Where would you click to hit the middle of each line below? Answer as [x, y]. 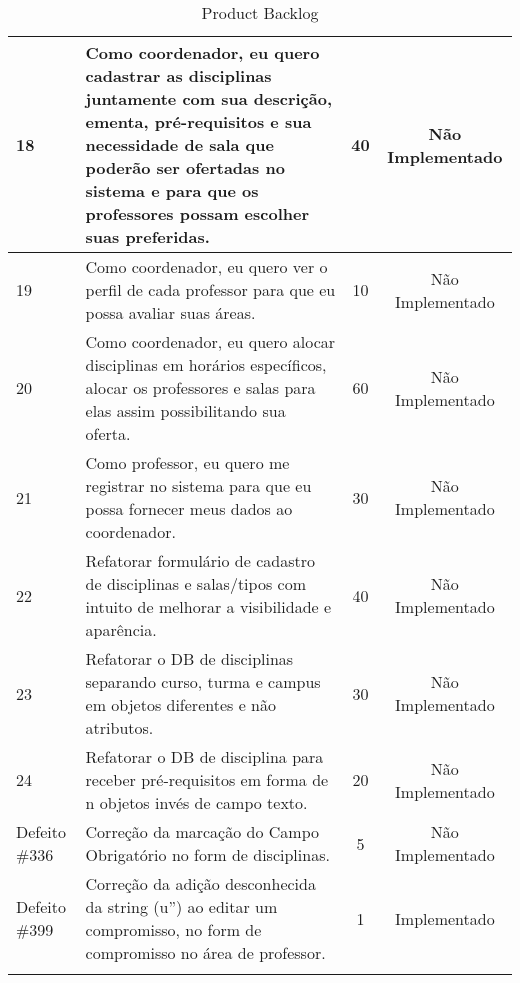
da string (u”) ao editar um [181, 906]
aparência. [121, 629]
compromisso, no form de [173, 929]
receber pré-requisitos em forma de [207, 779]
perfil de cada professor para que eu [210, 289]
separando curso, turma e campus [203, 681]
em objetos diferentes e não [180, 704]
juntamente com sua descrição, [208, 98]
